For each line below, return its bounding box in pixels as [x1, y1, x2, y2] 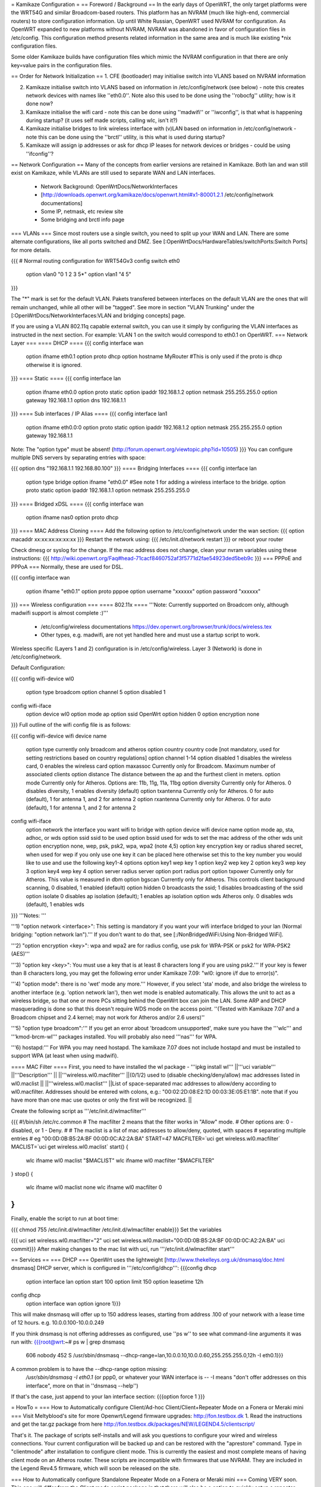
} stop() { [11, 1171, 33, 1178]
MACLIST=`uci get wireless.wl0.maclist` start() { [11, 1143, 129, 1150]
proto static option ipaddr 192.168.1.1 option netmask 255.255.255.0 [26, 487, 190, 494]
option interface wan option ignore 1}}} [26, 1300, 121, 1307]
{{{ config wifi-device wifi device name [11, 732, 107, 739]
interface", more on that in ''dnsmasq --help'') [26, 1382, 139, 1389]
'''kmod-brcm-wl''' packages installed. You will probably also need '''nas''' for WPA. [11, 1033, 218, 1040]
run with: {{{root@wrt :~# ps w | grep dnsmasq [11, 1338, 125, 1345]
